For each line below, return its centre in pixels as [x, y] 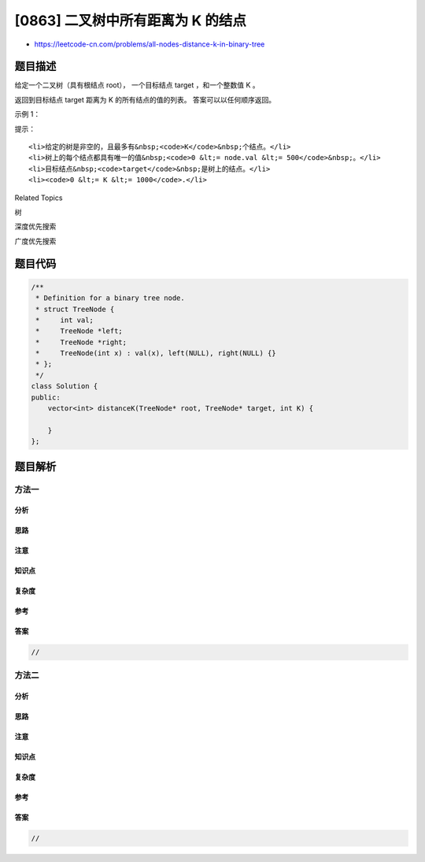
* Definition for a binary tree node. [110, 298]
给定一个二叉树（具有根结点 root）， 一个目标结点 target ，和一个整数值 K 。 [137, 85]
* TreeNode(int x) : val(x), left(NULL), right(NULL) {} [156, 353]
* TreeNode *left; [79, 331]
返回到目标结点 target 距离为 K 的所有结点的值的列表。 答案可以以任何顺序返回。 [145, 99]
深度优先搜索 [35, 227]
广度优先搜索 [35, 241]
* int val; [65, 320]
